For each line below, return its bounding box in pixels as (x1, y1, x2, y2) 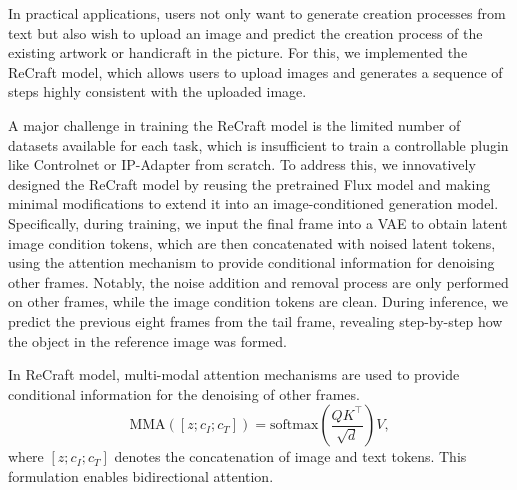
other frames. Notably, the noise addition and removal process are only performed (8, 271, 509, 292)
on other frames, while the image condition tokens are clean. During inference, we (8, 291, 508, 312)
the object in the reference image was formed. (8, 330, 287, 351)
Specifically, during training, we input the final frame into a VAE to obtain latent (8, 212, 508, 233)
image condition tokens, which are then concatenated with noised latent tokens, (8, 232, 496, 253)
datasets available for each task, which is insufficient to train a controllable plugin (8, 134, 509, 155)
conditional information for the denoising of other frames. (8, 383, 360, 404)
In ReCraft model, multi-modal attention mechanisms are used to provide (8, 364, 460, 385)
